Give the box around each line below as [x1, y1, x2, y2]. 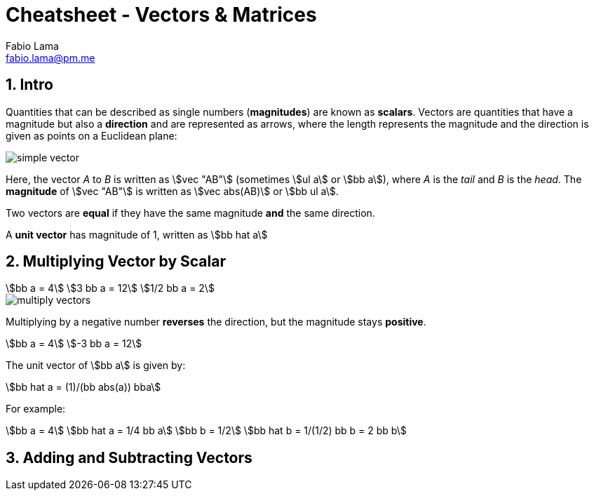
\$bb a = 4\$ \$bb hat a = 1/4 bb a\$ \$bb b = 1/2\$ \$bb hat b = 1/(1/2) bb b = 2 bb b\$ [6, 424, 407, 437]
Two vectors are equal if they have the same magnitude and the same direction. [6, 206, 375, 219]
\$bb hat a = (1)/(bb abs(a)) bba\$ [6, 381, 161, 394]
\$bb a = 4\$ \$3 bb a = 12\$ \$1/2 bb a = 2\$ [6, 282, 215, 295]
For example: [6, 403, 66, 415]
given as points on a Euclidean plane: [6, 129, 177, 142]
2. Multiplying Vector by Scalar [6, 253, 226, 271]
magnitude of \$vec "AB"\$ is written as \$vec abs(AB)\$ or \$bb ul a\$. [6, 185, 339, 197]
